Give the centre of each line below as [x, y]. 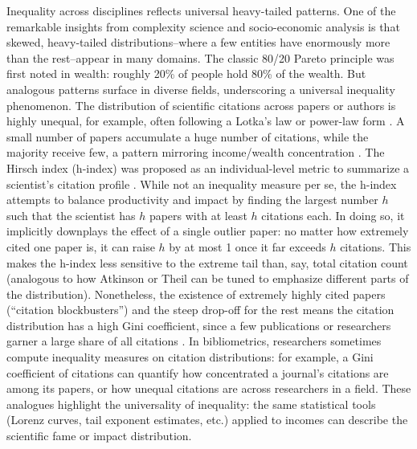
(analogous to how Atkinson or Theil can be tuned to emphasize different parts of [208, 278]
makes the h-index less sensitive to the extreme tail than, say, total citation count [207, 262]
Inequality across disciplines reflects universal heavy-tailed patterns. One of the [201, 10]
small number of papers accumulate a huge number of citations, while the [188, 136]
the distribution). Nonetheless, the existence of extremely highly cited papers [196, 294]
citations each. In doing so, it [333, 215]
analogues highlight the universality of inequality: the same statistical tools [191, 404]
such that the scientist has [71, 215]
